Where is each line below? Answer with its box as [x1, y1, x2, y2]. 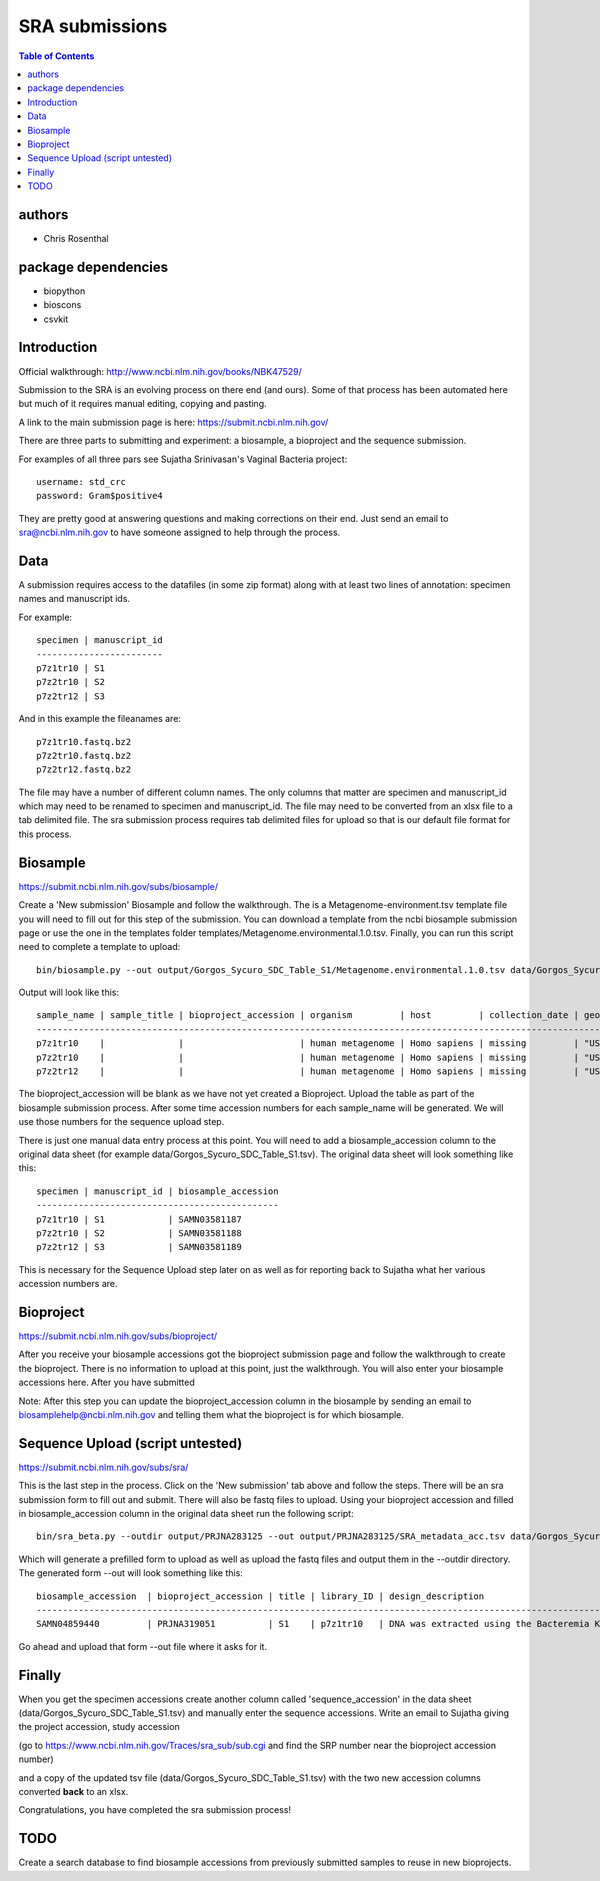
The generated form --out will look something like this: [18, 1567, 244, 1579]
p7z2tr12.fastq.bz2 [36, 764, 132, 775]
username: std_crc [36, 476, 127, 487]
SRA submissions [18, 15, 168, 37]
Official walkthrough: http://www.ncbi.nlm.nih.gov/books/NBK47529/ [18, 365, 302, 377]
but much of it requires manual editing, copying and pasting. [18, 398, 267, 410]
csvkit [43, 313, 69, 325]
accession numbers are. [18, 1278, 119, 1290]
